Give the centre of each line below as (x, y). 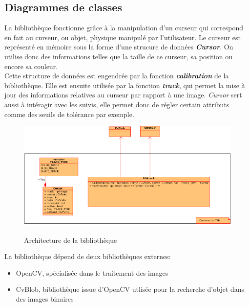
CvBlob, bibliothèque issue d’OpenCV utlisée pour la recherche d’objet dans (130, 289)
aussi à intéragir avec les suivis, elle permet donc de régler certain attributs (117, 104)
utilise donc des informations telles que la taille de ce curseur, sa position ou (118, 56)
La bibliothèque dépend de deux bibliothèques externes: (88, 256)
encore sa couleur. (31, 66)
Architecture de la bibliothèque (71, 240)
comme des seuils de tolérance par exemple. (69, 114)
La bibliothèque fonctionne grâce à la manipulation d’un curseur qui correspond (124, 28)
